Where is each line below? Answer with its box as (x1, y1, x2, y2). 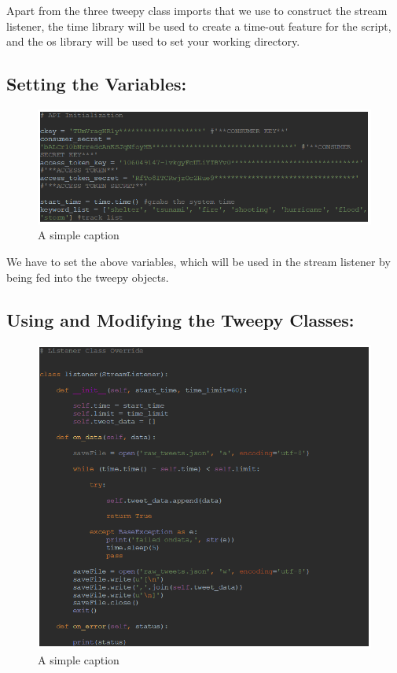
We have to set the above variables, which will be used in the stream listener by (6, 253, 391, 269)
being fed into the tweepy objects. (6, 268, 169, 285)
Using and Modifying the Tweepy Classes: (6, 307, 355, 331)
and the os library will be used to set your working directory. (6, 33, 300, 50)
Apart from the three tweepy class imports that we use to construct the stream (6, 2, 388, 18)
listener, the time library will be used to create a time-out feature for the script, (6, 17, 391, 34)
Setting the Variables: (6, 72, 187, 96)
